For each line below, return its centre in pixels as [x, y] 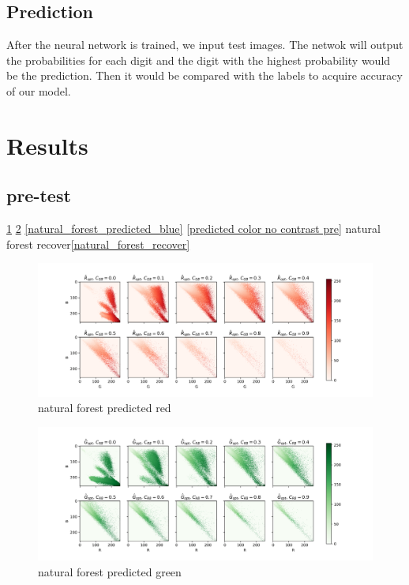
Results [47, 145]
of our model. [39, 90]
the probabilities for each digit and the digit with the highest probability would [199, 60]
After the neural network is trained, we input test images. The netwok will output [205, 45]
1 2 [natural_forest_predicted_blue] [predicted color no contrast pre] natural [193, 229]
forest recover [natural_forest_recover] [98, 244]
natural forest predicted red [105, 408]
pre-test [39, 195]
